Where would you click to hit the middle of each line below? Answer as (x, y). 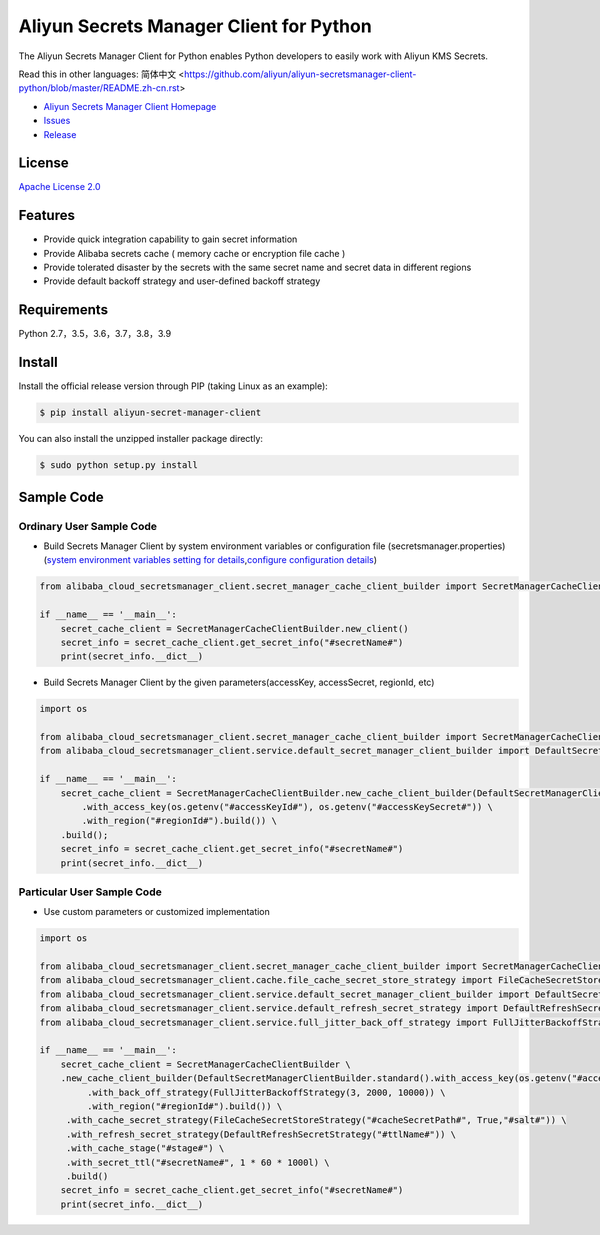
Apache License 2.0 (59, 187)
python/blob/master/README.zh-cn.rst (99, 88)
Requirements (63, 310)
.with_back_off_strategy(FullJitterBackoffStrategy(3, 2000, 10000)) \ (266, 1092)
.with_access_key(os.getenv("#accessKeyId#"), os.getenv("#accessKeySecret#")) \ (287, 807)
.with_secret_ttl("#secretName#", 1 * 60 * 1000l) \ (197, 1162)
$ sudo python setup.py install (119, 465)
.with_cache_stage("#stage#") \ (145, 1148)
